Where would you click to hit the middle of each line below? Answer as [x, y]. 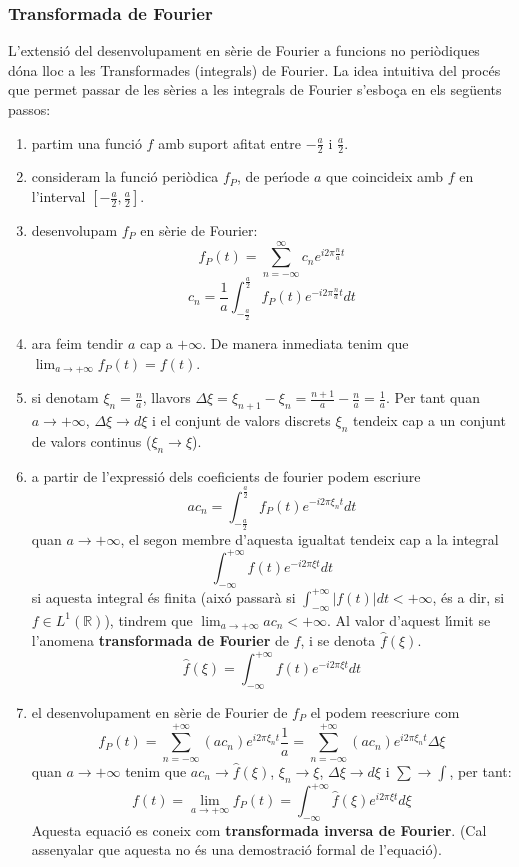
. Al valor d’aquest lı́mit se [409, 619]
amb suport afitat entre [230, 142]
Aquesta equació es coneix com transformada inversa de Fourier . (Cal [259, 829]
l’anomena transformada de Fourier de [160, 640]
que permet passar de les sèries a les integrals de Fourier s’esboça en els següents [255, 89]
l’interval [58, 196]
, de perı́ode [273, 176]
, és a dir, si [468, 596]
